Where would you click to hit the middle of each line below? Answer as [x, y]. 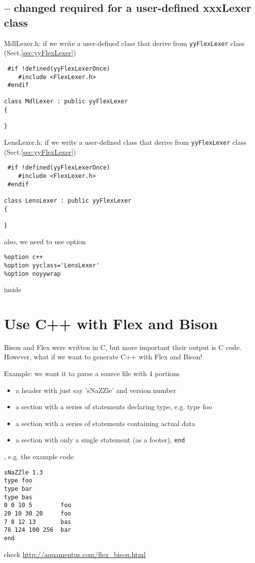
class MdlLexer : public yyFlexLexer [66, 102]
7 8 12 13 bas [38, 522]
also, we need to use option [45, 241]
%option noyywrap [32, 274]
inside [13, 289]
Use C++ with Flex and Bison [111, 323]
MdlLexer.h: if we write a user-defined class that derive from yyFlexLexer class [124, 43]
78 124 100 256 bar [38, 530]
